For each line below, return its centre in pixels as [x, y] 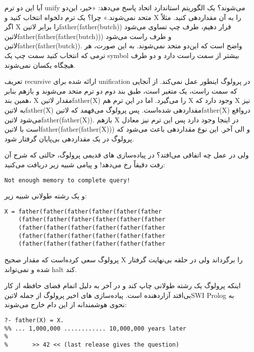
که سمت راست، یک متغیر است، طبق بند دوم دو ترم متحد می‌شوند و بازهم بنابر [121, 90]
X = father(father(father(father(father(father [83, 211]
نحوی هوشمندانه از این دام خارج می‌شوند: [66, 304]
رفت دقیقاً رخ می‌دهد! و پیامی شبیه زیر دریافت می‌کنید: [85, 164]
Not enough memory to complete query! [67, 180]
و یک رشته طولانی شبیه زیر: [46, 196]
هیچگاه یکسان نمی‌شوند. [40, 65]
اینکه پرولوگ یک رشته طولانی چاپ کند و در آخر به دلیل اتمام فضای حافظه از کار [123, 285]
